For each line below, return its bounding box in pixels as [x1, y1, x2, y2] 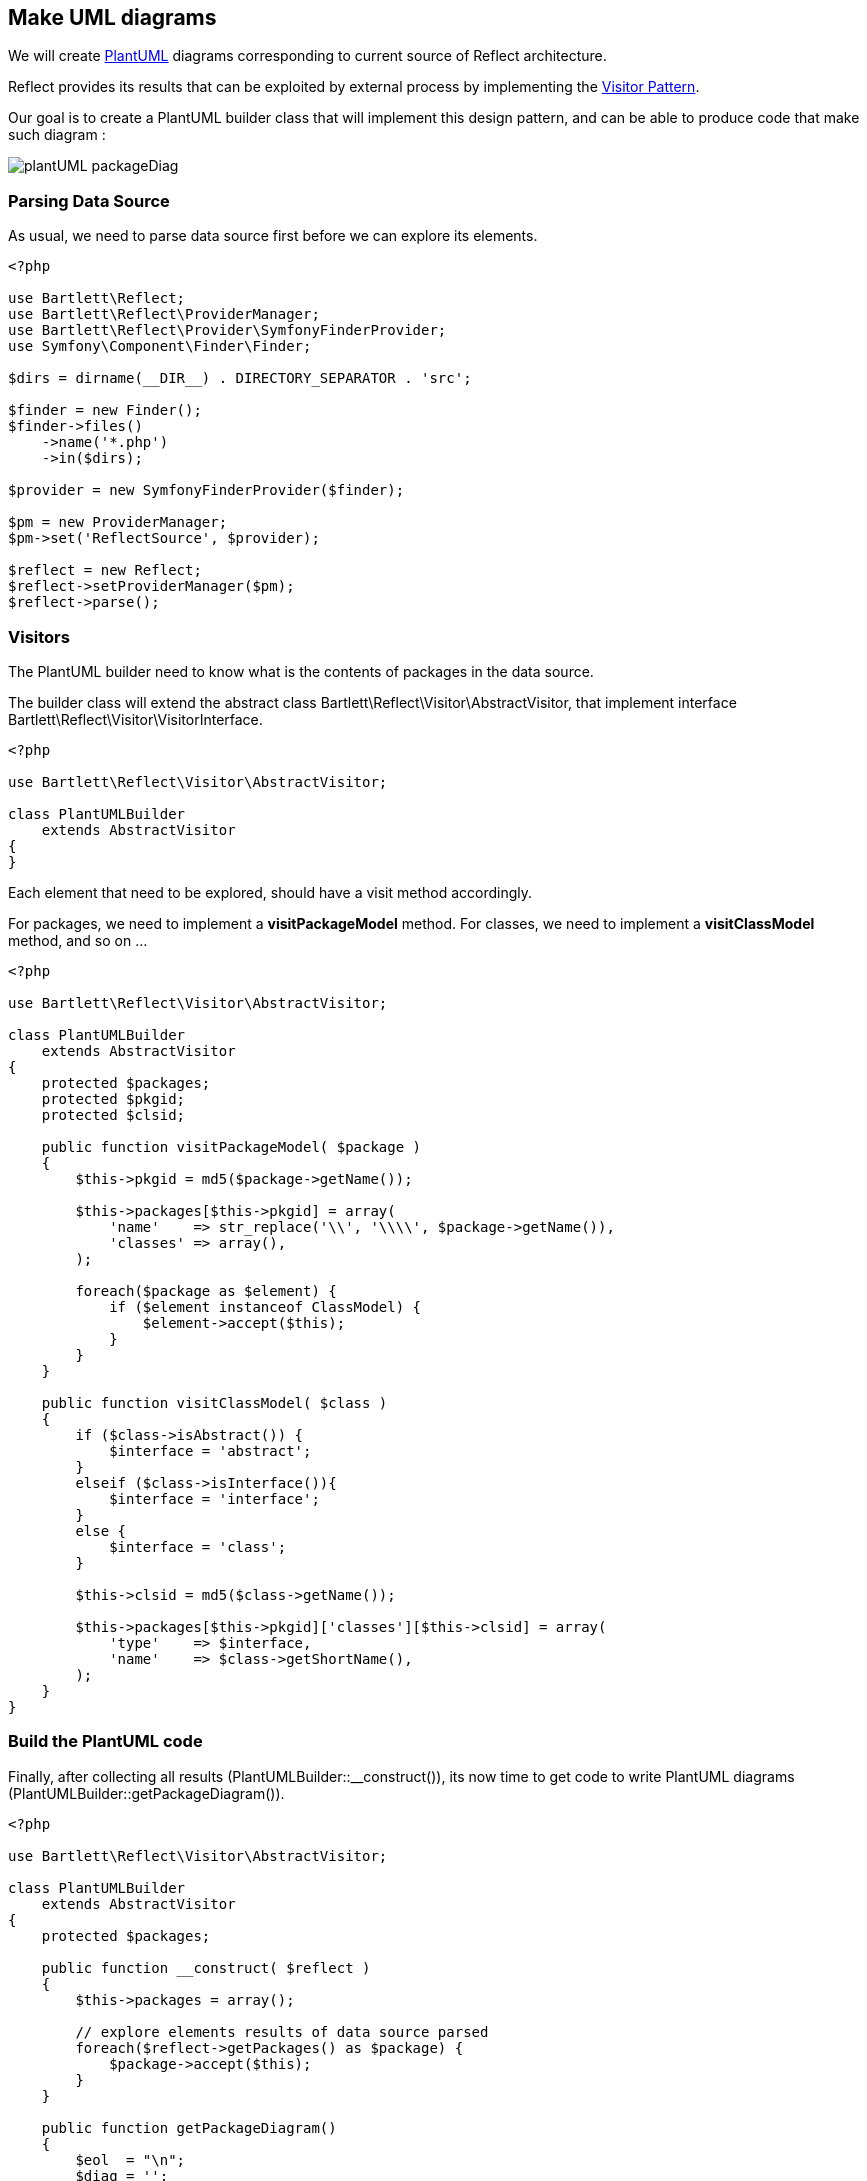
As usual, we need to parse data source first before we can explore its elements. [8, 227, 538, 245]
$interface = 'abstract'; [109, 1442, 312, 1459]
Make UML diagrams [8, 5, 217, 30]
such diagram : [8, 126, 106, 144]
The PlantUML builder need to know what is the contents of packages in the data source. [8, 662, 594, 680]
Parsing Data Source [8, 190, 170, 211]
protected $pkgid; [41, 1090, 186, 1107]
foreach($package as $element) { [75, 1282, 337, 1299]
